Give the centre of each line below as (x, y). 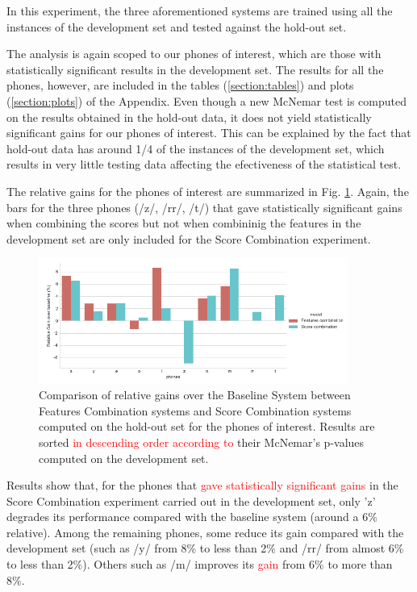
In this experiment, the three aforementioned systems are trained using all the (200, 10)
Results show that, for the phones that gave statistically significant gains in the (202, 485)
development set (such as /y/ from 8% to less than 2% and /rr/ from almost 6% (205, 548)
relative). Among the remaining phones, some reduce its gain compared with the (205, 532)
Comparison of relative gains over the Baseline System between (195, 395)
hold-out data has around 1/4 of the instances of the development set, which (196, 148)
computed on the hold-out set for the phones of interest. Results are (207, 426)
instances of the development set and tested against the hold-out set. (177, 26)
